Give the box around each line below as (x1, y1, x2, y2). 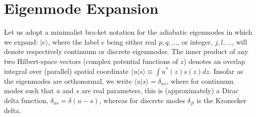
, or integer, (177, 36, 213, 47)
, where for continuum (166, 75, 234, 86)
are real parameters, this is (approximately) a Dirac (81, 85, 239, 96)
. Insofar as (209, 65, 243, 76)
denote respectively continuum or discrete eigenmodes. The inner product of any (4, 46, 249, 57)
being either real (107, 36, 157, 47)
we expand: (4, 36, 38, 47)
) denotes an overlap (183, 56, 246, 66)
